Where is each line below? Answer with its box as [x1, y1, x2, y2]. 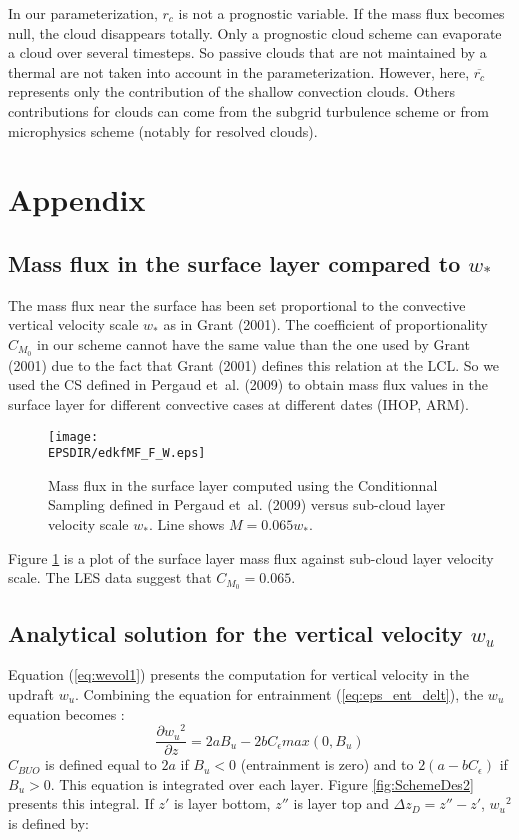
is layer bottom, [173, 793, 271, 814]
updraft [8, 683, 54, 704]
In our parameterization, [8, 3, 158, 23]
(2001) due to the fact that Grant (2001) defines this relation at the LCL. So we [8, 354, 500, 375]
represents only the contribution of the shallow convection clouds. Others [8, 81, 455, 102]
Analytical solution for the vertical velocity [8, 617, 463, 648]
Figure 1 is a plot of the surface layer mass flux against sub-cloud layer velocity [8, 547, 494, 568]
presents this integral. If [8, 793, 154, 814]
